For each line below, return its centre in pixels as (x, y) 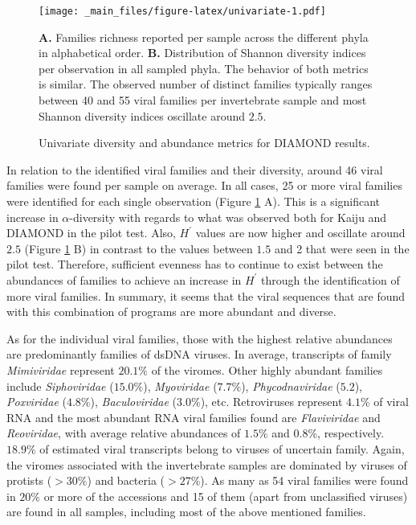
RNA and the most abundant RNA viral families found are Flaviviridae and (194, 417)
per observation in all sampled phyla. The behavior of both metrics (204, 68)
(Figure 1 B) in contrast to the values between (139, 248)
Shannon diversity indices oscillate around (142, 115)
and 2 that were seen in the (342, 248)
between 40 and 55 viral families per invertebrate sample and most (203, 100)
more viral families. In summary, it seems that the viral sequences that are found (206, 295)
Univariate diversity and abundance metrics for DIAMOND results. (204, 143)
